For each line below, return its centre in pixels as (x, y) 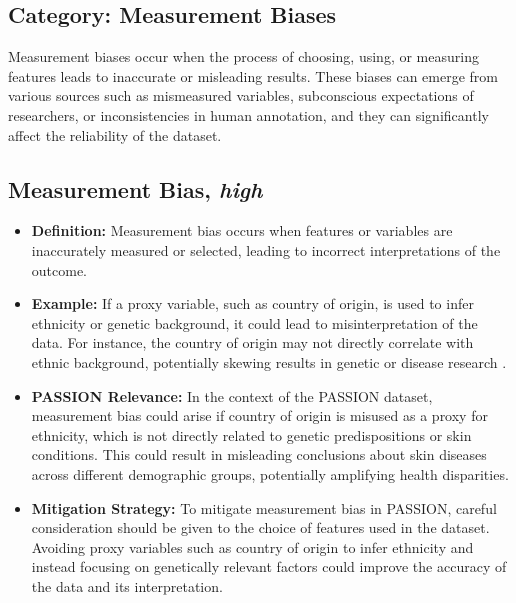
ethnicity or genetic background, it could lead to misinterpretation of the (254, 322)
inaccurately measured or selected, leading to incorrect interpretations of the (266, 249)
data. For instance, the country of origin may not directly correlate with (252, 342)
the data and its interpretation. (127, 585)
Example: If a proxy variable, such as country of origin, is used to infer (252, 303)
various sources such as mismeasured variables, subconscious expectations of (241, 95)
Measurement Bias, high (135, 188)
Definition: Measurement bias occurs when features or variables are (242, 230)
